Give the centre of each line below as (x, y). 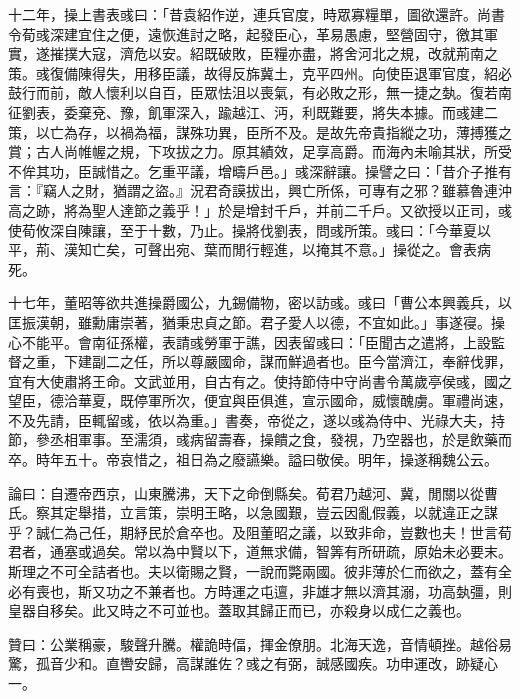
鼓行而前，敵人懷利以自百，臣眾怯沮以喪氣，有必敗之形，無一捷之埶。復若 (253, 92)
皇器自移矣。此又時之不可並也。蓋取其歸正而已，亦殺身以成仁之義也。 (239, 610)
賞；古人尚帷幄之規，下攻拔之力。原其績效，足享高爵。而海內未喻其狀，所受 (260, 151)
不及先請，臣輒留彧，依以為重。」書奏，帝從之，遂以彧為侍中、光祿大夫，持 (256, 419)
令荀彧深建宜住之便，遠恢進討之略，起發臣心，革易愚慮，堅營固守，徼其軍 (253, 33)
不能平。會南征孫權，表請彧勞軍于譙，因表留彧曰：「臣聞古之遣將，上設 (256, 341)
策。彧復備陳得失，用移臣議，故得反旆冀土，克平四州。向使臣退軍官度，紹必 (260, 72)
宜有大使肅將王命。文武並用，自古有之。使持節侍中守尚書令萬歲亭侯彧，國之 (260, 380)
